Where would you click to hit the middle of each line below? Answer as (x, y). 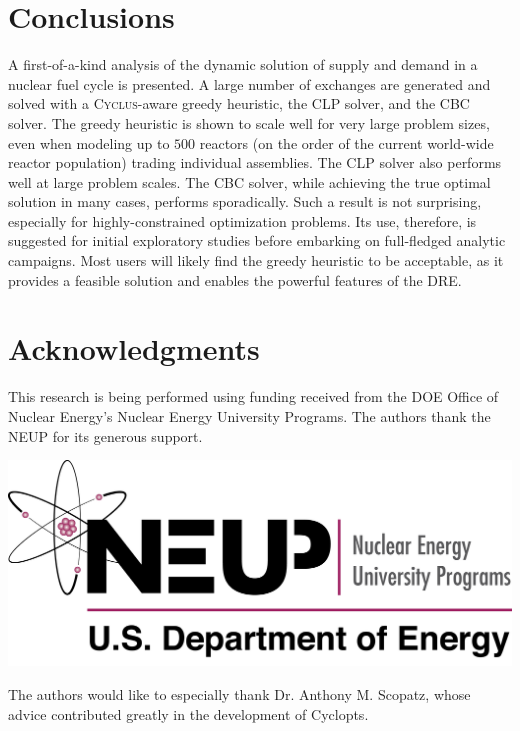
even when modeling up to (89, 142)
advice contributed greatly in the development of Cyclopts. (188, 713)
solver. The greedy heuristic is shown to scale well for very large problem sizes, (249, 122)
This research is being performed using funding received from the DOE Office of (253, 396)
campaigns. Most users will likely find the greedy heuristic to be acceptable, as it (256, 260)
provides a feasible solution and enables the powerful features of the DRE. (235, 279)
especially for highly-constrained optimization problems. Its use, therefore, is (242, 220)
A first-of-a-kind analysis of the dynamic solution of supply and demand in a (243, 64)
